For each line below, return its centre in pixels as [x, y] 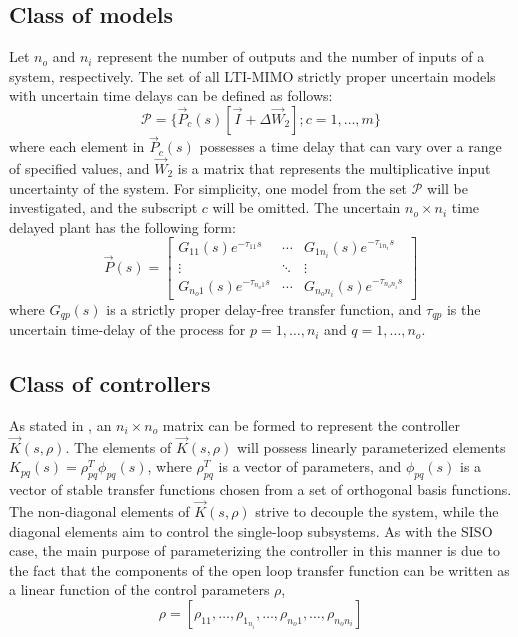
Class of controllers [110, 383]
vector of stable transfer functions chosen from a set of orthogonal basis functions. [260, 489]
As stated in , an [60, 424]
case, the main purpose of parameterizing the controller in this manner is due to [254, 550]
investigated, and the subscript [103, 207]
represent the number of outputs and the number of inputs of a [291, 56]
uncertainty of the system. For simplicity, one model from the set [208, 187]
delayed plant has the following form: [122, 226]
